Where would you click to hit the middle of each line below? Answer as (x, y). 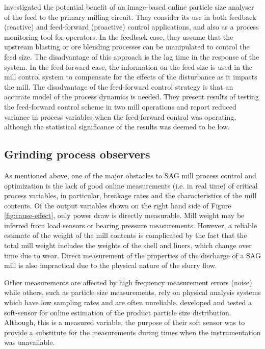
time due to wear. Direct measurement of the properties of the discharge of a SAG (132, 255)
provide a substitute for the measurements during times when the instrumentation (132, 332)
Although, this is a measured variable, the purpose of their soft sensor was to (125, 322)
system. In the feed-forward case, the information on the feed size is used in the (128, 66)
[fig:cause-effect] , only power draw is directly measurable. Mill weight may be (124, 215)
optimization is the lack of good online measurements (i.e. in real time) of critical (131, 185)
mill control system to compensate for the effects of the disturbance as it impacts (131, 77)
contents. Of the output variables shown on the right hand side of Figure (118, 205)
